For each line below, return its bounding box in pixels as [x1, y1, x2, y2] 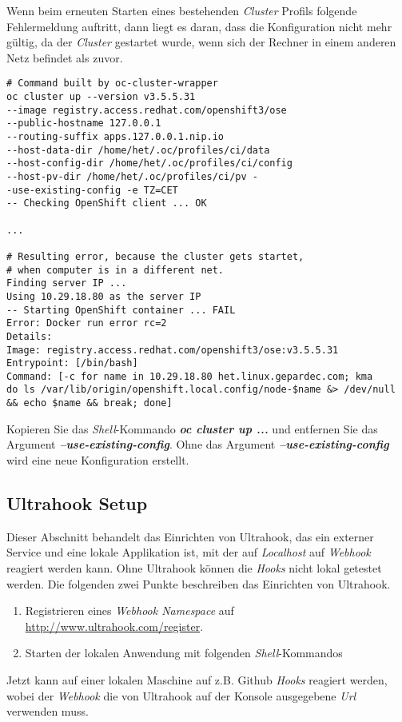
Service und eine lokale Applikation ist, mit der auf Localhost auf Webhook [6, 544, 371, 560]
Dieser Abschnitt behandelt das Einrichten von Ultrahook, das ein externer [6, 528, 374, 544]
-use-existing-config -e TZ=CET [6, 184, 178, 196]
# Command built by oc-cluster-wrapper [6, 78, 218, 90]
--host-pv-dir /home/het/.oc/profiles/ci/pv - [6, 170, 258, 182]
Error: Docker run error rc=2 [6, 317, 167, 329]
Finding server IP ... [6, 277, 127, 289]
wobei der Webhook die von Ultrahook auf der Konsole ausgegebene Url [6, 687, 356, 704]
